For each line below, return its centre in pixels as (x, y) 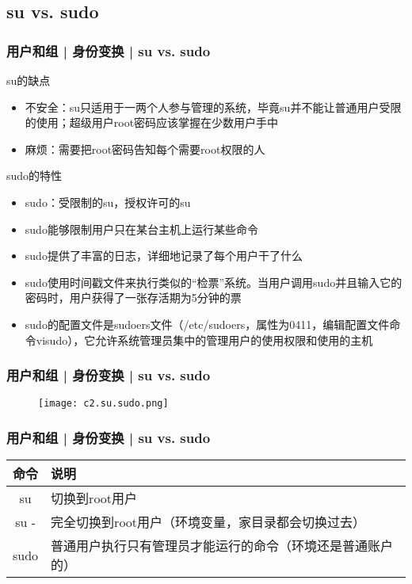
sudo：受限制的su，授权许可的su (108, 202)
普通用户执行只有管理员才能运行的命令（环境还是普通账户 (222, 546)
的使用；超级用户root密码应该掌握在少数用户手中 (152, 122)
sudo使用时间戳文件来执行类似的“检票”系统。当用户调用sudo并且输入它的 (214, 282)
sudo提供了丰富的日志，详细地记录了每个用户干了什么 (164, 256)
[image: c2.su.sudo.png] (103, 404)
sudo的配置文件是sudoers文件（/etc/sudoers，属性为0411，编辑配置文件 (207, 324)
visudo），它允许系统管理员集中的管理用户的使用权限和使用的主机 (204, 340)
